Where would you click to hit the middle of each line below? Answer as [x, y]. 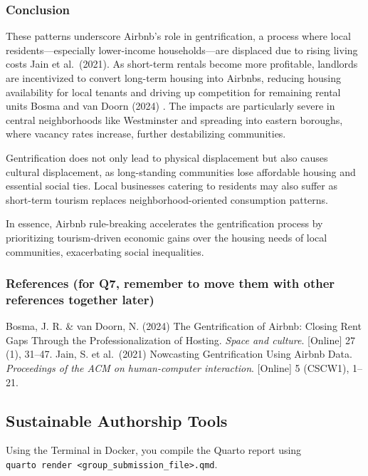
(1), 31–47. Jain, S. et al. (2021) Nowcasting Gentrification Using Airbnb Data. [179, 354]
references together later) [80, 299]
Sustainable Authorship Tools [117, 420]
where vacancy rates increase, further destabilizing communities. [146, 134]
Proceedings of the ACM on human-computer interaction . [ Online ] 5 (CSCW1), [178, 368]
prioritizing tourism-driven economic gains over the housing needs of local [167, 237]
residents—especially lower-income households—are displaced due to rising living [182, 50]
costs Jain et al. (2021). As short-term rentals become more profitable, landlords [182, 64]
